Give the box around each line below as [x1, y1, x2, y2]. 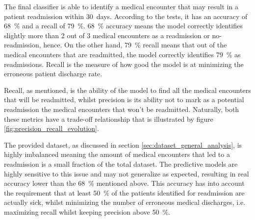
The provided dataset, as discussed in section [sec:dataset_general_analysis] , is [4, 139, 242, 150]
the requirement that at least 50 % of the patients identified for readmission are [4, 187, 245, 198]
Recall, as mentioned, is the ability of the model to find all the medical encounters [4, 85, 251, 95]
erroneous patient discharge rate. [4, 68, 102, 79]
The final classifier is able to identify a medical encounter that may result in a [4, 1, 238, 11]
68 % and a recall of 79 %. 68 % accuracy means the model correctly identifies [4, 21, 243, 31]
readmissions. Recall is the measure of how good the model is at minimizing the [4, 59, 244, 69]
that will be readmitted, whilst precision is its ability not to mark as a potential [4, 94, 244, 105]
